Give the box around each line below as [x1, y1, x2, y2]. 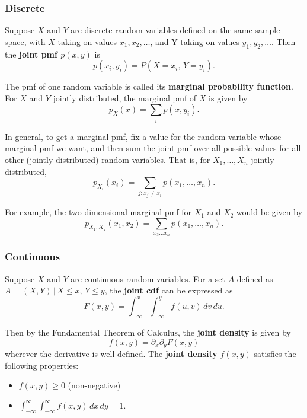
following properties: [5, 359, 79, 371]
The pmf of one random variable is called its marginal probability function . [5, 80, 293, 92]
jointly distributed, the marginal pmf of [53, 91, 197, 104]
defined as [236, 272, 273, 285]
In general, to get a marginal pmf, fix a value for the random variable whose [5, 130, 282, 142]
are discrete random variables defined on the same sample [71, 24, 280, 36]
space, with [5, 35, 46, 47]
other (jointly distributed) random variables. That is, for [5, 153, 210, 165]
